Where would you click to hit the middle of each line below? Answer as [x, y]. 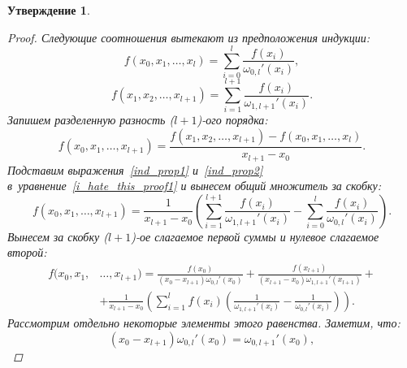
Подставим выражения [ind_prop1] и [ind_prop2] [135, 169]
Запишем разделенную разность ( [91, 120]
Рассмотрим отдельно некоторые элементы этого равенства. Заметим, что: [204, 322]
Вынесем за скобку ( [58, 236]
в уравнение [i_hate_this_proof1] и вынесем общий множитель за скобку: [195, 186]
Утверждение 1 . [49, 10]
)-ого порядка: [232, 120]
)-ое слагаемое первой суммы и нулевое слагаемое [255, 236]
